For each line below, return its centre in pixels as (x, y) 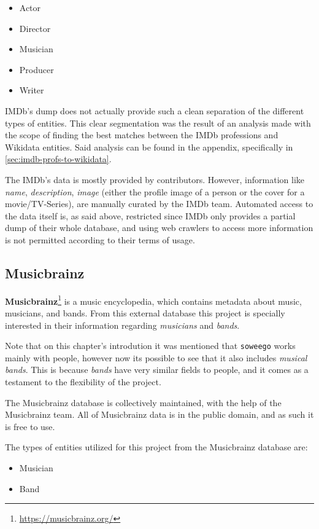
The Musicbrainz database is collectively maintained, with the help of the (143, 402)
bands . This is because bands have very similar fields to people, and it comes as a (157, 370)
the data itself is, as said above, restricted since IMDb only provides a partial (150, 215)
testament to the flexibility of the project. (83, 381)
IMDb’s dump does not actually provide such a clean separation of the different (155, 110)
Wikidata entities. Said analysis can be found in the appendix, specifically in (149, 147)
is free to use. (30, 426)
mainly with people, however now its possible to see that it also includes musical (156, 357)
